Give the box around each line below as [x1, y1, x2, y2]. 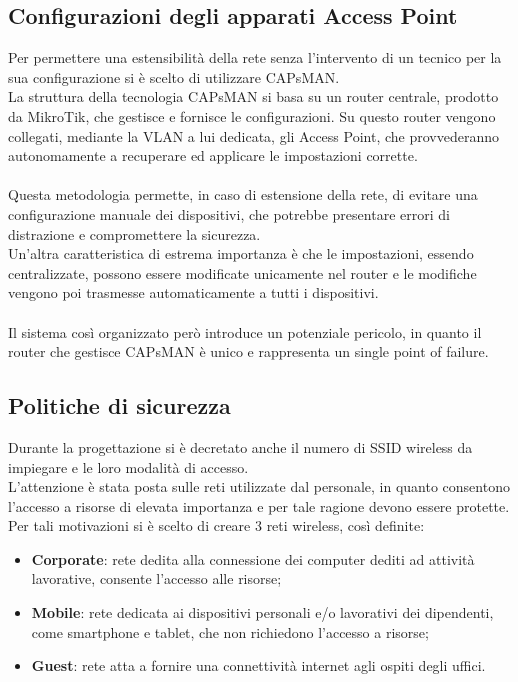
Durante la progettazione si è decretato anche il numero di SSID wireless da [8, 436, 473, 457]
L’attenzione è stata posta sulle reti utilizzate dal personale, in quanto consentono [8, 476, 510, 497]
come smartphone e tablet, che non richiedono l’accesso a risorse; [31, 621, 429, 642]
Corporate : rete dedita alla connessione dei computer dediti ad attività [31, 548, 475, 569]
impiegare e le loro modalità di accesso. [8, 456, 249, 477]
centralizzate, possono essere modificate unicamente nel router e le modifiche [8, 262, 477, 283]
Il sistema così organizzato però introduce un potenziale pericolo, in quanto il [8, 321, 482, 342]
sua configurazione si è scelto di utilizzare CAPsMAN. [8, 66, 340, 87]
